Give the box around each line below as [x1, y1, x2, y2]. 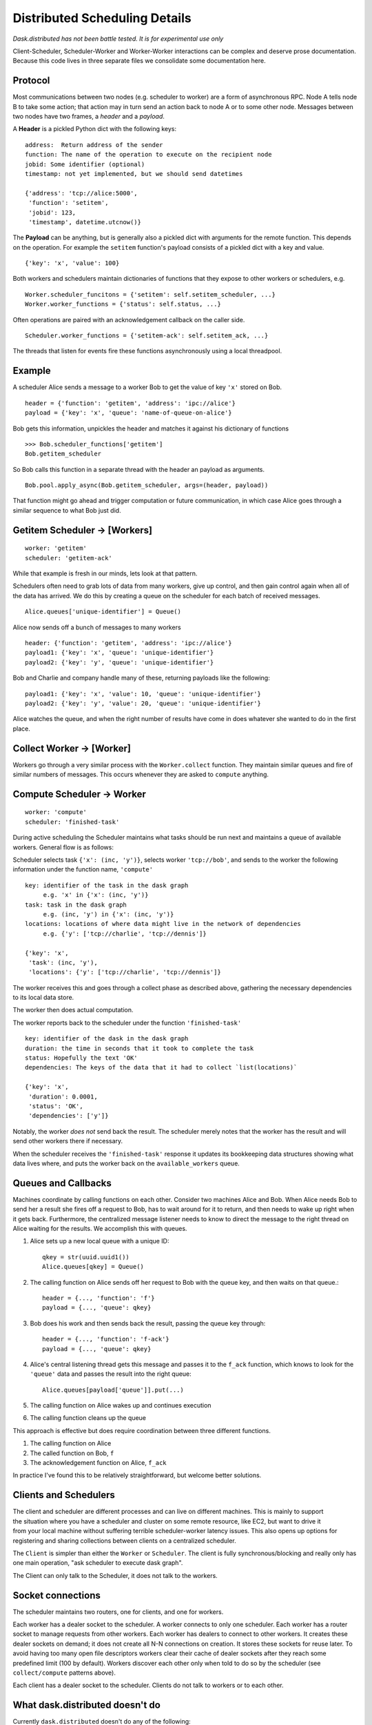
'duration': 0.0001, [28, 1092, 98, 1101]
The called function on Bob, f [30, 1449, 114, 1457]
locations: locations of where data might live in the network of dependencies [25, 920, 301, 928]
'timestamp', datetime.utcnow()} [28, 218, 141, 226]
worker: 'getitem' [25, 544, 87, 552]
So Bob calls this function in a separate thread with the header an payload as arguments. [12, 465, 265, 473]
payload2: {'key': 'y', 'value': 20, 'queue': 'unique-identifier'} [25, 699, 261, 707]
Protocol [12, 75, 50, 86]
